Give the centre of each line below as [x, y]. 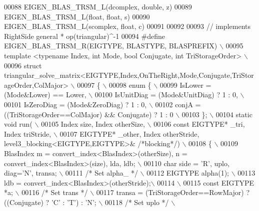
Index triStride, [28, 133]
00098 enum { [130, 85]
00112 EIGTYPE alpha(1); [188, 173]
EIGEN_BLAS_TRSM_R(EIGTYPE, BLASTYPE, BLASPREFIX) [111, 46]
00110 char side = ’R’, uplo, [186, 163]
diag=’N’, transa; [30, 173]
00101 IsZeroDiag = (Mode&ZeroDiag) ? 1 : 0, [75, 104]
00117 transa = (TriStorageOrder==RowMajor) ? [173, 192]
